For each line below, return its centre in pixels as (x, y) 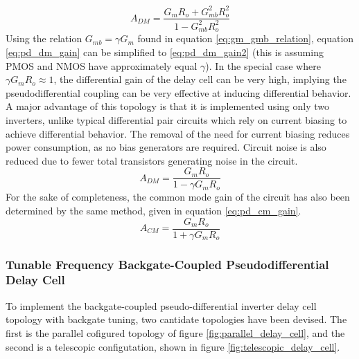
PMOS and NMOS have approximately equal (102, 65)
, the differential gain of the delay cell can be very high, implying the (200, 79)
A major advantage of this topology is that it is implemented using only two (168, 106)
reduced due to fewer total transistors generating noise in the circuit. (152, 160)
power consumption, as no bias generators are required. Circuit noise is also (166, 147)
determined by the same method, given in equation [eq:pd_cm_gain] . (154, 210)
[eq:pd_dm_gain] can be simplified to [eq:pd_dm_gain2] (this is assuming (165, 52)
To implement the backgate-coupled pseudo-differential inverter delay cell (161, 305)
